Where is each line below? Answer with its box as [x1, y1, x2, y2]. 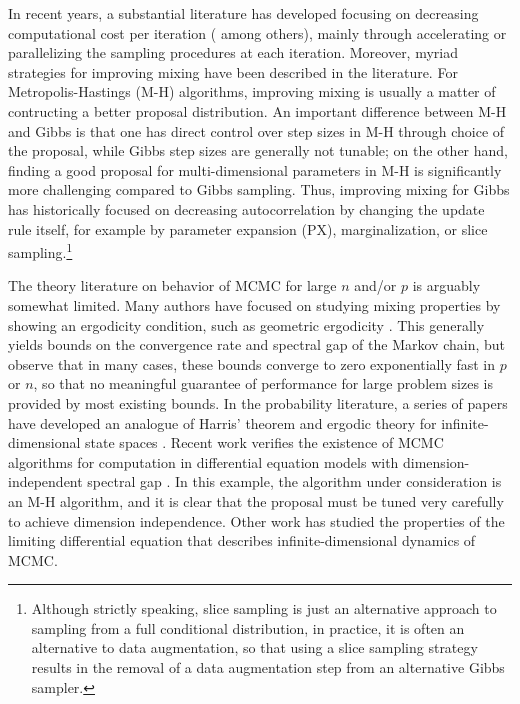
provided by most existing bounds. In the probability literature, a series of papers [8, 392, 508, 413]
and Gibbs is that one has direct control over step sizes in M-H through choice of [8, 120, 505, 141]
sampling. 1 [8, 239, 73, 262]
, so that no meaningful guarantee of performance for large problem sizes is [33, 373, 493, 394]
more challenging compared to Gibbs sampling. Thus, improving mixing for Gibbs [8, 179, 510, 200]
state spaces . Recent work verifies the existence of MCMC [85, 432, 444, 453]
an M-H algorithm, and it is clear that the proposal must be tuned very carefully [8, 490, 504, 511]
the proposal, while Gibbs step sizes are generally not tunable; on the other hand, [8, 140, 508, 161]
